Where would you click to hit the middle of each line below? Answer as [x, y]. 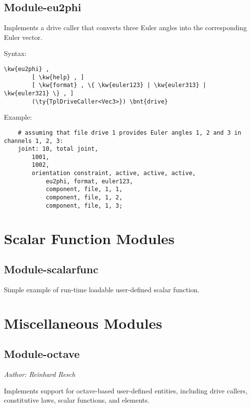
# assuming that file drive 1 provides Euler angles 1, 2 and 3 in [129, 133]
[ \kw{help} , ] [58, 77]
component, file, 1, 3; [84, 205]
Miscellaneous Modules [83, 323]
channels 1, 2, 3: [34, 141]
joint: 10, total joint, [58, 149]
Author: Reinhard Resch [40, 374]
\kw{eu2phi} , [27, 69]
